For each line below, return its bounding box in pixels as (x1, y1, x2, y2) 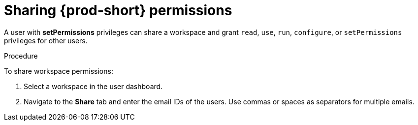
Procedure (4, 51, 38, 60)
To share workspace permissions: (4, 66, 113, 75)
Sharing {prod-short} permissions (4, 2, 232, 19)
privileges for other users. (4, 36, 88, 45)
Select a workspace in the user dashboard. (24, 82, 163, 91)
